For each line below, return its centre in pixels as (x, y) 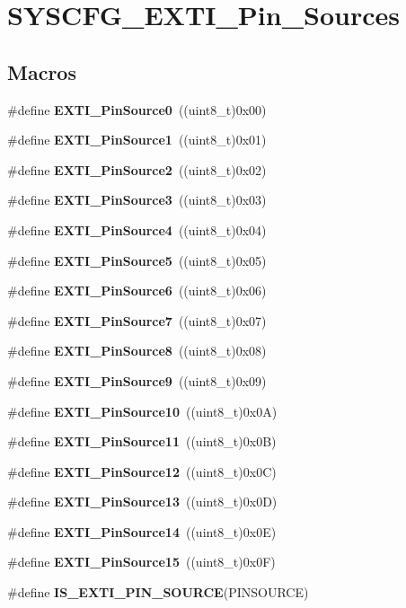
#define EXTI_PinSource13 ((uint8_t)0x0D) (142, 502)
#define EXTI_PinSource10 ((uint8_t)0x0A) (142, 411)
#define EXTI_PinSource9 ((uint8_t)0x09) (137, 380)
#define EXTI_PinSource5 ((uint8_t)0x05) (137, 260)
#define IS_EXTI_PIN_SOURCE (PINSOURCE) (158, 592)
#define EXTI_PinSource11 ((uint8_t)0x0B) (142, 441)
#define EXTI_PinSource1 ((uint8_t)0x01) (137, 140)
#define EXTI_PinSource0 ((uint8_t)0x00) (137, 109)
